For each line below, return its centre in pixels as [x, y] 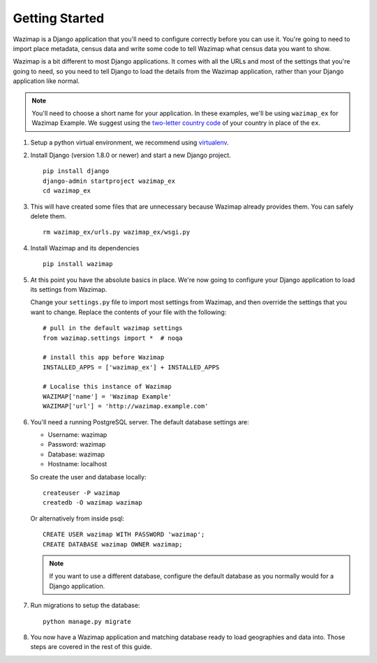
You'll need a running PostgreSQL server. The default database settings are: [140, 422]
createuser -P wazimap [82, 493]
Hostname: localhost [77, 464]
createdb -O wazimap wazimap [93, 503]
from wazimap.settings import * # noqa [113, 338]
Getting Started [59, 18]
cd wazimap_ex [67, 191]
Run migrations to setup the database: [85, 605]
